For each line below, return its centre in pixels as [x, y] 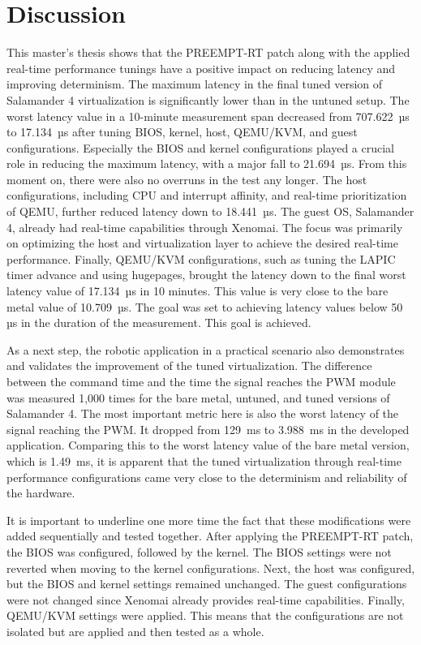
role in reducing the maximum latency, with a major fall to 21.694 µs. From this [207, 163]
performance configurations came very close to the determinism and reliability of [207, 477]
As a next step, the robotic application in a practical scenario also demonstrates [206, 349]
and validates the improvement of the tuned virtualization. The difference [189, 365]
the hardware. [41, 493]
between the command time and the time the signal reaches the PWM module [201, 381]
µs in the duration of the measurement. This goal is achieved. [159, 322]
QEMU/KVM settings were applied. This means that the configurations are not [205, 615]
